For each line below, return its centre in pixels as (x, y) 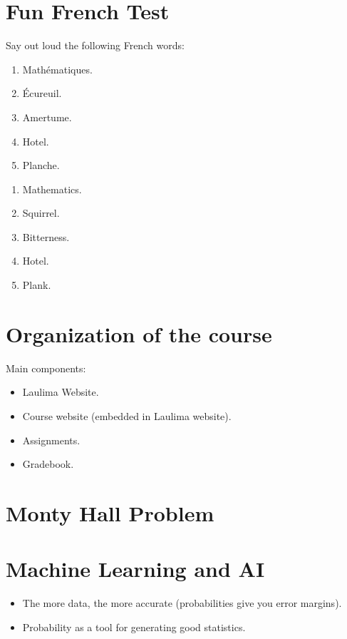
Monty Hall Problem (110, 512)
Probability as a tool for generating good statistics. (134, 627)
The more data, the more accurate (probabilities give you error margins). (182, 603)
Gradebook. (48, 464)
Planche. (41, 165)
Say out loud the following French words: (95, 45)
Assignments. (51, 440)
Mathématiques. (57, 69)
